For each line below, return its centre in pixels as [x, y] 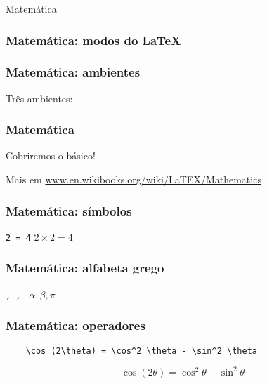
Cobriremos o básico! [51, 155]
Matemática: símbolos [69, 210]
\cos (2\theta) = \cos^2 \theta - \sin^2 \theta [141, 351]
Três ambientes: [39, 98]
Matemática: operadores [76, 325]
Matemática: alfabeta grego [85, 268]
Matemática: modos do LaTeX [93, 40]
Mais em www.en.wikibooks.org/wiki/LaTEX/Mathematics [133, 179]
